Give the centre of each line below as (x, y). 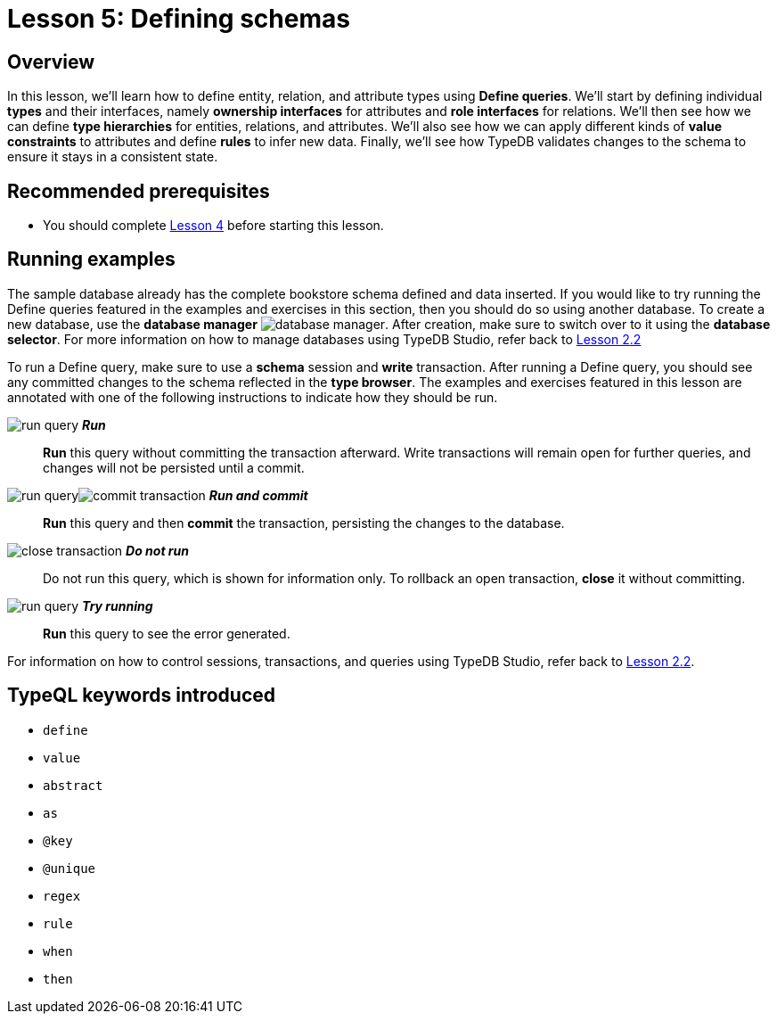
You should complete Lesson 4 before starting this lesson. (213, 226)
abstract (73, 785)
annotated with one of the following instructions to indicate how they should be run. (253, 397)
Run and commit (258, 495)
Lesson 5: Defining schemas (179, 19)
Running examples (91, 259)
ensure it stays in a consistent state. (113, 157)
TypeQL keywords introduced (141, 696)
